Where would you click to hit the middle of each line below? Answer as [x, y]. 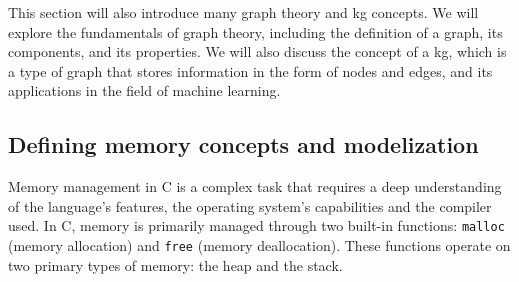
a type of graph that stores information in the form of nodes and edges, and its [250, 70]
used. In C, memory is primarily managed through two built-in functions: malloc [256, 225]
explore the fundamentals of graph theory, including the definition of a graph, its [255, 31]
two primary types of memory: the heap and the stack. [175, 264]
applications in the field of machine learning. [144, 90]
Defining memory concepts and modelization [243, 144]
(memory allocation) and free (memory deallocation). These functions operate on [259, 245]
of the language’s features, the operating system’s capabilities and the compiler [250, 205]
